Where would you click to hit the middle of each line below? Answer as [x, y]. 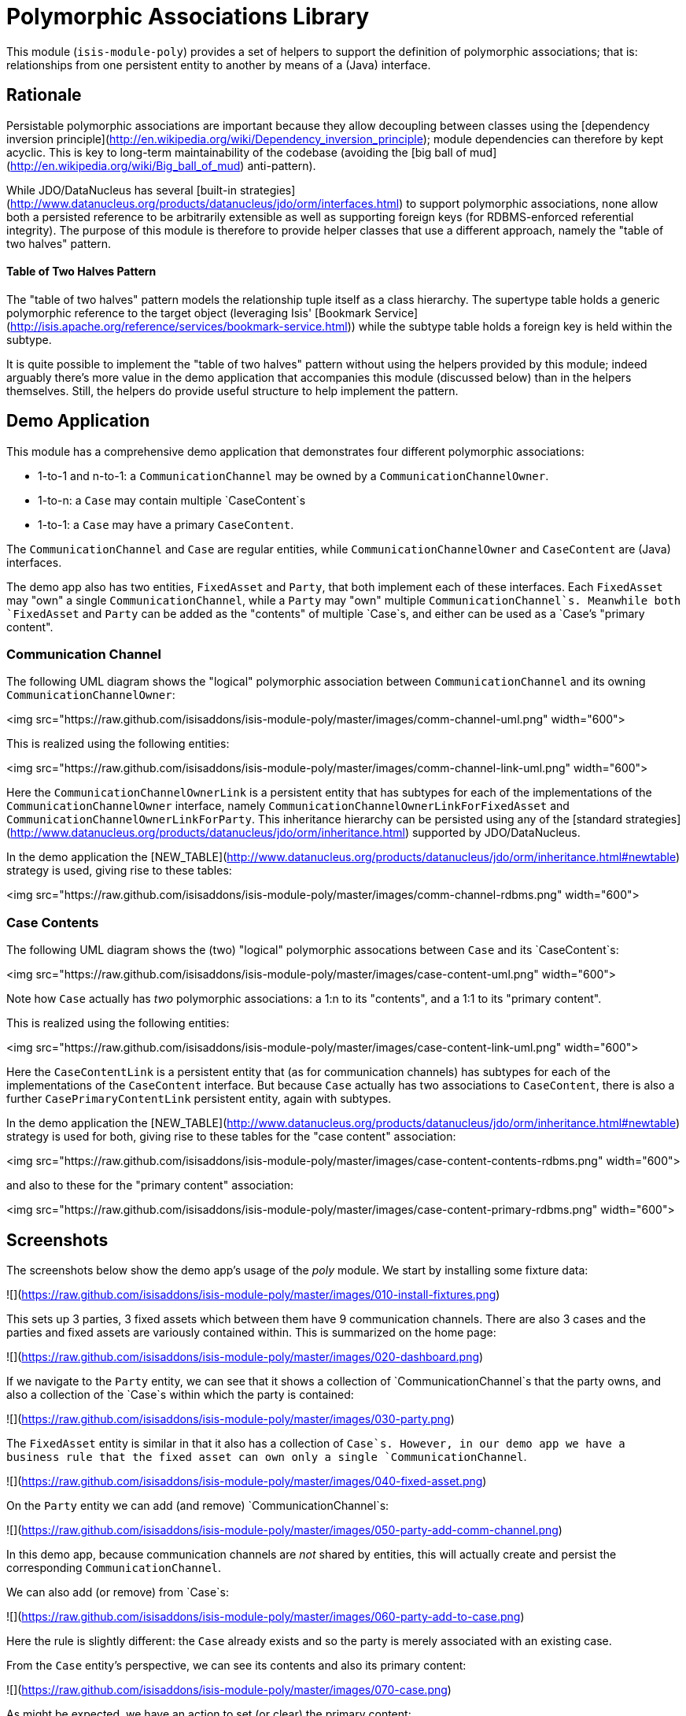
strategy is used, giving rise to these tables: [119, 871]
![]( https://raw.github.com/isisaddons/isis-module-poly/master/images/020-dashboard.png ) [245, 1357]
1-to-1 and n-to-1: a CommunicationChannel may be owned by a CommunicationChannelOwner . [293, 475]
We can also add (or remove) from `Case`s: [118, 1592]
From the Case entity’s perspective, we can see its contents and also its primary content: [236, 1665]
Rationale [44, 95]
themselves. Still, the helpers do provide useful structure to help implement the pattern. [232, 390]
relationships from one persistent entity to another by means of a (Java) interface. [219, 65]
